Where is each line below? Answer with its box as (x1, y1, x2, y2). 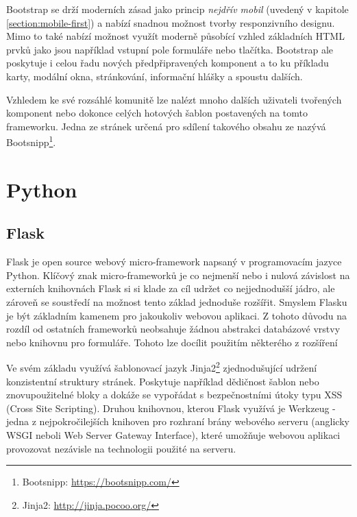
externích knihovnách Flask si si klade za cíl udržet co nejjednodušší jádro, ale (6, 281, 335, 296)
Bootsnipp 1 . (6, 133, 56, 149)
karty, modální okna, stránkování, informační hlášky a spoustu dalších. (6, 69, 303, 83)
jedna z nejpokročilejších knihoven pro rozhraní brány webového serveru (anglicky (6, 414, 349, 429)
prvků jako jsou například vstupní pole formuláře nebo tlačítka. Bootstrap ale (6, 42, 334, 56)
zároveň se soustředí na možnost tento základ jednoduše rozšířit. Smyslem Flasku (6, 294, 347, 309)
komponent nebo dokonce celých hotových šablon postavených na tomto (6, 106, 308, 120)
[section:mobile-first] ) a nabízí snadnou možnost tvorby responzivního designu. (6, 15, 335, 29)
